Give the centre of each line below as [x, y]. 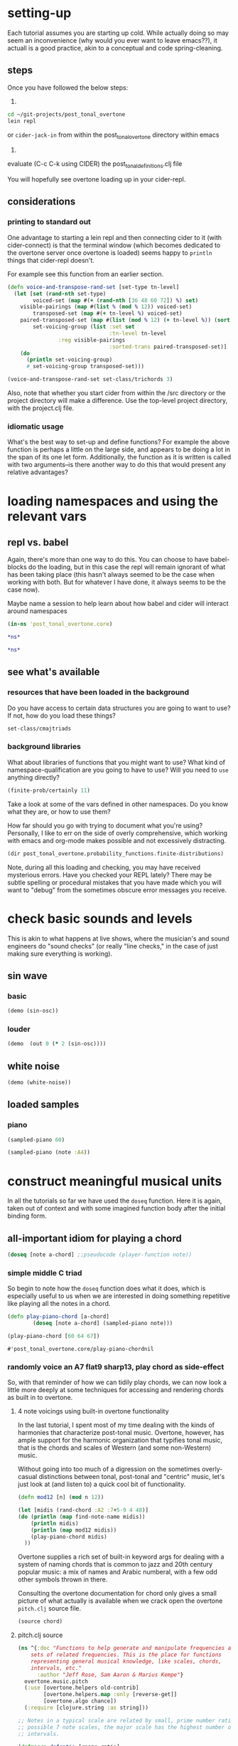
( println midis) [55, 1523]
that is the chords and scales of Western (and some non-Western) [114, 1448]
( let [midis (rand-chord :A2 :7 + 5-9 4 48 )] [83, 1510]
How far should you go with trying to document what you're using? [105, 825]
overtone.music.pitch [56, 1681]
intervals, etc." [56, 1668]
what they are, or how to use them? [59, 811]
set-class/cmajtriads [39, 728]
